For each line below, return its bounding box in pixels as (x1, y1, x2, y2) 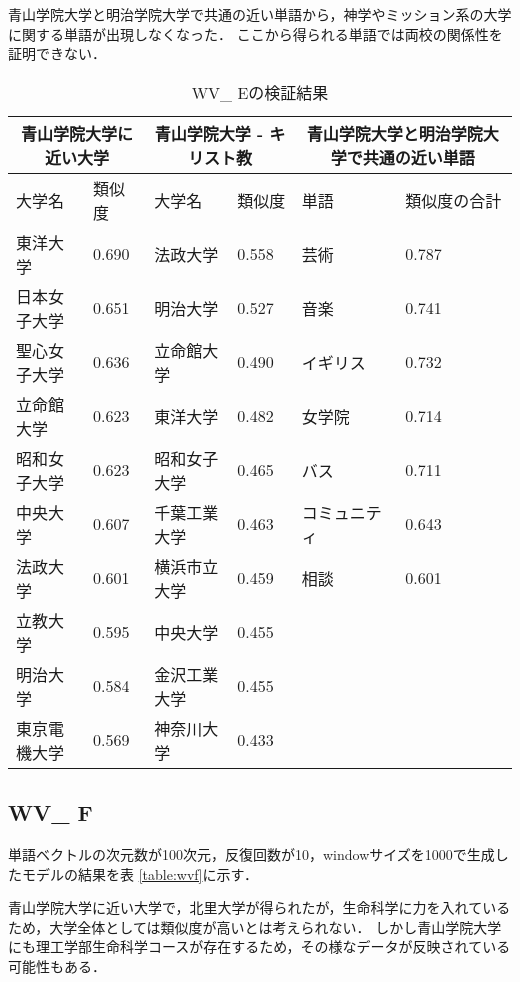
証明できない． (8, 43, 106, 64)
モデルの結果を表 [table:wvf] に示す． (21, 863, 258, 884)
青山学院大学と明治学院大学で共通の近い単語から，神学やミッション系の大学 (8, 4, 512, 24)
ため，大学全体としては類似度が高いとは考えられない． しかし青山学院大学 (8, 916, 502, 937)
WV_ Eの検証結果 (191, 80, 329, 104)
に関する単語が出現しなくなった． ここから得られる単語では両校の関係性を (8, 23, 503, 44)
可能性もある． (8, 955, 106, 976)
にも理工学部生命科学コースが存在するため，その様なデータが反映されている (8, 936, 511, 957)
